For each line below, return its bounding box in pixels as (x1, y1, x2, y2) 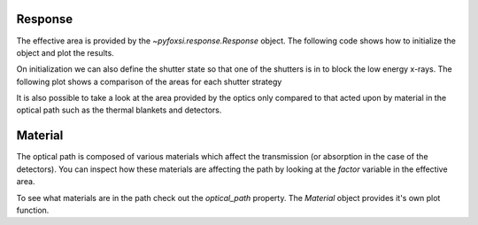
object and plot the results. (16, 47, 114, 58)
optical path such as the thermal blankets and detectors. (16, 105, 222, 115)
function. (16, 205, 50, 215)
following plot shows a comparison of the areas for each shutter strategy (16, 76, 282, 87)
